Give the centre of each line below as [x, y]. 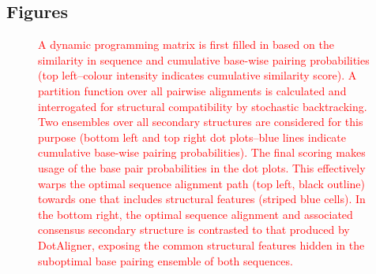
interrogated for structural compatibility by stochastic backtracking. [203, 106]
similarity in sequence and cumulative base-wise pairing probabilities [204, 59]
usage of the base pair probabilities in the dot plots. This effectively [202, 167]
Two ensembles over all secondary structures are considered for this [201, 122]
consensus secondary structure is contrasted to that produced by [194, 230]
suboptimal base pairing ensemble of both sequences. [165, 260]
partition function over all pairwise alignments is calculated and [192, 90]
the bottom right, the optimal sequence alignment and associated [196, 214]
